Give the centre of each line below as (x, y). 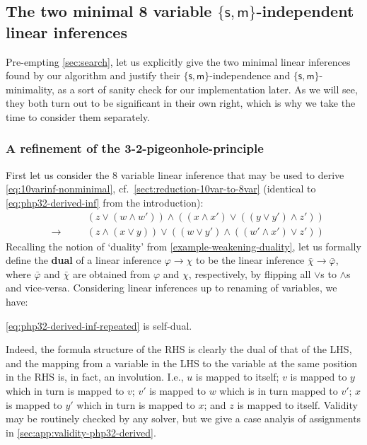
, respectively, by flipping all (250, 273)
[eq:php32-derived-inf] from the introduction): (105, 202)
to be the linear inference (250, 260)
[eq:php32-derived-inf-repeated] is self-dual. (99, 325)
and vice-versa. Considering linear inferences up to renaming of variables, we (171, 288)
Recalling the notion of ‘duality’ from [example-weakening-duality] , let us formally (183, 246)
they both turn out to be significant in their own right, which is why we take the (181, 103)
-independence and (250, 75)
